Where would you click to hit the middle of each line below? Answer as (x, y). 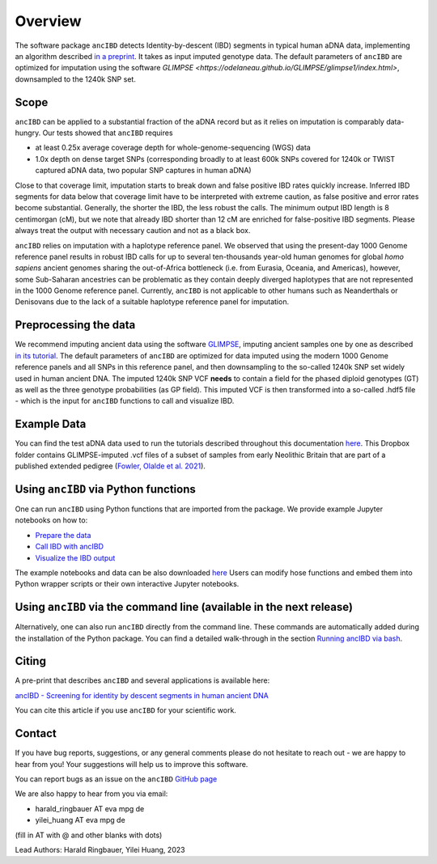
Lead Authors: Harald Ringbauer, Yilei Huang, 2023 (100, 849)
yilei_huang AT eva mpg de (80, 820)
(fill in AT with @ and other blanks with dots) (89, 835)
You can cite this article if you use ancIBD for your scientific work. (125, 710)
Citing (30, 661)
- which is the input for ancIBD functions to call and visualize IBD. (125, 401)
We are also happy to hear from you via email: (91, 794)
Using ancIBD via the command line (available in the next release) (184, 607)
